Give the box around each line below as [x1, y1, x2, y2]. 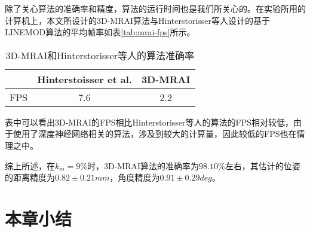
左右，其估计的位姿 [225, 159, 300, 172]
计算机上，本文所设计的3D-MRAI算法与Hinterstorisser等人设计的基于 [5, 14, 271, 26]
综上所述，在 [5, 159, 55, 172]
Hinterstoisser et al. [37, 72, 132, 86]
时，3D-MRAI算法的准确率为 [87, 159, 199, 172]
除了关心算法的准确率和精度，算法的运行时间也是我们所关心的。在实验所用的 [5, 2, 306, 14]
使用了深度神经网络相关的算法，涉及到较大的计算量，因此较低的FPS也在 [13, 127, 297, 140]
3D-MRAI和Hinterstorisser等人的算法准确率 [5, 48, 194, 62]
